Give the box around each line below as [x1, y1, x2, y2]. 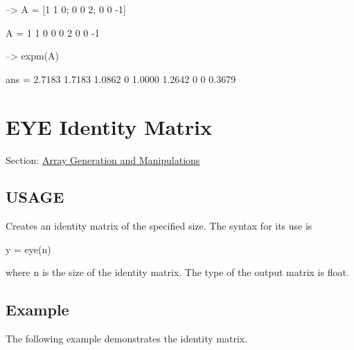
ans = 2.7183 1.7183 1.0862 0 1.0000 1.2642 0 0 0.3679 [6, 71, 236, 86]
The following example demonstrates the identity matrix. [6, 331, 248, 346]
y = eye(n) [6, 241, 51, 256]
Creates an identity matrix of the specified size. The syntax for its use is [6, 219, 312, 233]
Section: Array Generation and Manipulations [6, 152, 200, 167]
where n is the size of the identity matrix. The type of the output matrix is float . [6, 265, 349, 279]
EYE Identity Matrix [6, 112, 212, 140]
